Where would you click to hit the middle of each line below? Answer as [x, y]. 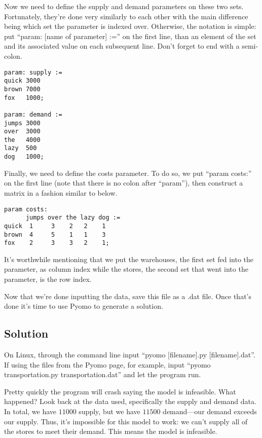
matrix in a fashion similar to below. [61, 192]
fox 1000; [24, 98]
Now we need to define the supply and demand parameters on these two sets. [124, 6]
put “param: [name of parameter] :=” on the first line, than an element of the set [130, 36]
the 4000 [22, 140]
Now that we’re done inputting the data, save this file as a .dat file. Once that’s [128, 296]
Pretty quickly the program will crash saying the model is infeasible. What [120, 391]
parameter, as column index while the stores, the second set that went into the [126, 269]
